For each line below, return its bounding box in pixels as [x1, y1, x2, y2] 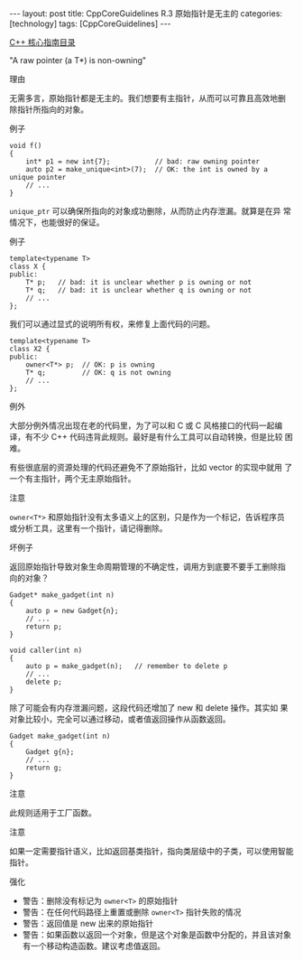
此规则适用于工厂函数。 [9, 807, 96, 818]
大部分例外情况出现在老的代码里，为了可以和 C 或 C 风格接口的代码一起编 [9, 420, 283, 431]
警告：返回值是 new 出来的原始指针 [22, 918, 154, 928]
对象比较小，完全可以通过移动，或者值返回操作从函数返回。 [9, 713, 231, 724]
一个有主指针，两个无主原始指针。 [9, 473, 136, 484]
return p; [25, 622, 63, 631]
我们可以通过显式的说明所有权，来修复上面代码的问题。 [9, 319, 215, 329]
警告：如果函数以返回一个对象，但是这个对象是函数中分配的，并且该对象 [22, 929, 291, 940]
